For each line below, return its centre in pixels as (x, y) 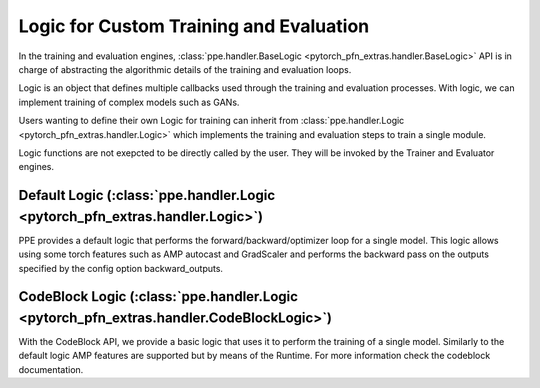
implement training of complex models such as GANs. (129, 102)
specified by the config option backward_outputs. (121, 268)
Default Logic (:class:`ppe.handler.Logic (147, 195)
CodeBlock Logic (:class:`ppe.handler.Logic (158, 296)
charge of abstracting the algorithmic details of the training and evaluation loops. (185, 69)
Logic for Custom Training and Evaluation (194, 26)
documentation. (51, 369)
